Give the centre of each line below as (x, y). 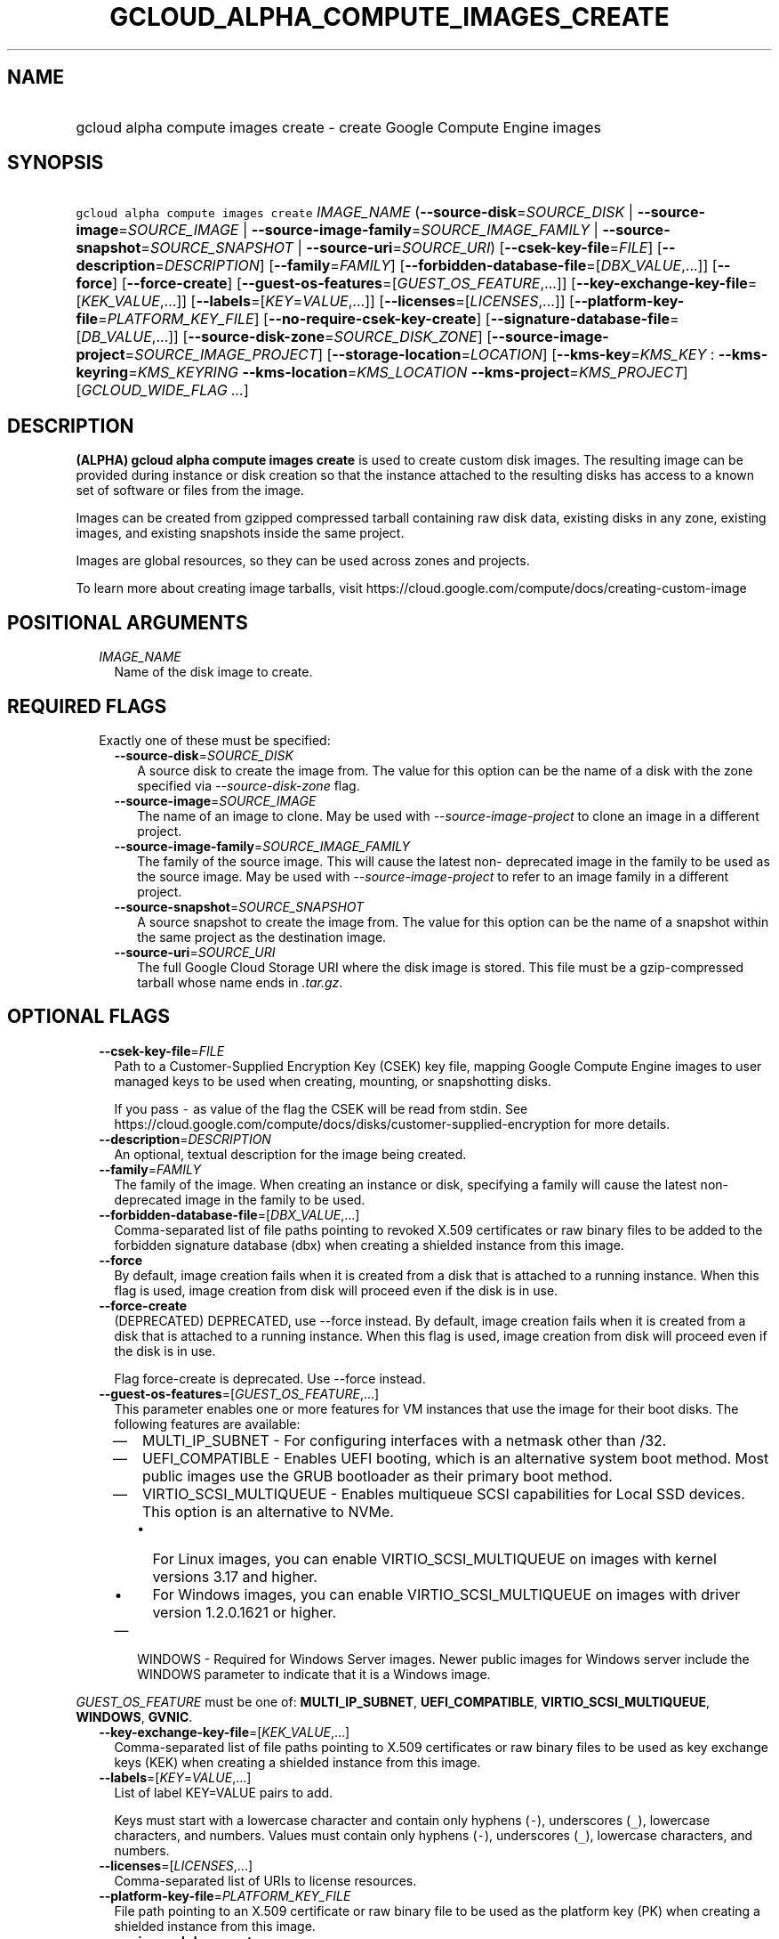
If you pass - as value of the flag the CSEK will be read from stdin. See (321, 1108)
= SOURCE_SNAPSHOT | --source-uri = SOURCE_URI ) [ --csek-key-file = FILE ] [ (402, 248)
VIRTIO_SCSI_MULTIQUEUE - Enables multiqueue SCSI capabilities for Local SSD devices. (443, 1493)
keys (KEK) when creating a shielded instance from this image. (297, 1762)
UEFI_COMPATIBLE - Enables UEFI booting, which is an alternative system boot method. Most (455, 1458)
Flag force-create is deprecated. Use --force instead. (270, 1378)
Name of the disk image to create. (213, 672)
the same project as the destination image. (262, 937)
